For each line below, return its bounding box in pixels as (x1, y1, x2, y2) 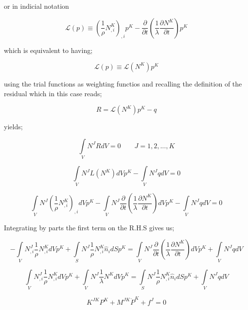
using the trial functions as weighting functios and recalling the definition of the (4, 78, 242, 88)
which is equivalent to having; (4, 45, 93, 55)
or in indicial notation (4, 1, 69, 11)
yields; (4, 121, 23, 132)
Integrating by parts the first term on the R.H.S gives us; (4, 222, 175, 232)
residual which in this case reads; (4, 88, 102, 98)
